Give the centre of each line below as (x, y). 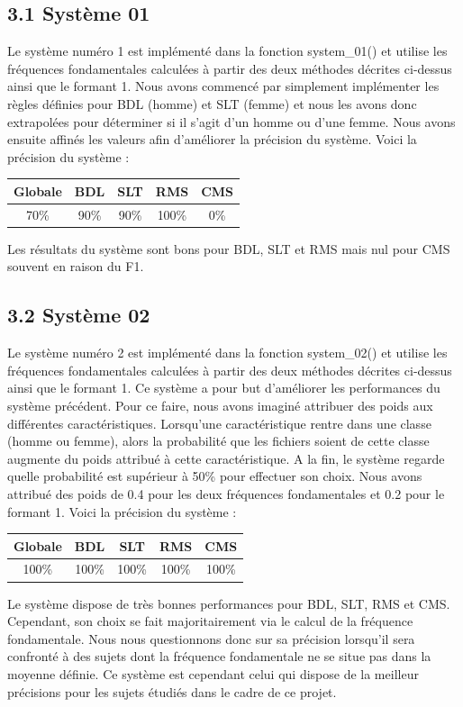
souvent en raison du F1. (76, 266)
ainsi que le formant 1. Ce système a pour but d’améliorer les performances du (224, 388)
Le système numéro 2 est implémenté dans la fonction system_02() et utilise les (227, 353)
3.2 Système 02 (79, 315)
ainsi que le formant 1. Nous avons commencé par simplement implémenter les (223, 86)
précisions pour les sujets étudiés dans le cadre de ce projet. (172, 691)
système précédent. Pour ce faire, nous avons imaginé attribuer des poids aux (220, 405)
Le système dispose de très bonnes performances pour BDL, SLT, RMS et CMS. (229, 603)
